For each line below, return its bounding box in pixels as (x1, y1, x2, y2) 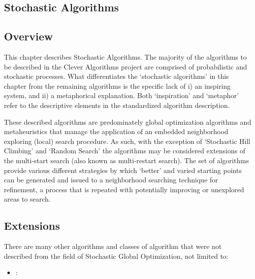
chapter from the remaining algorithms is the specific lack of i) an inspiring (4, 80, 231, 91)
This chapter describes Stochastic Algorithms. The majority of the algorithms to (4, 51, 247, 62)
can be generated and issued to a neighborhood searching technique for (4, 174, 218, 185)
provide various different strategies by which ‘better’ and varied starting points (4, 165, 242, 175)
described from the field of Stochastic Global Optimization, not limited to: (4, 250, 228, 261)
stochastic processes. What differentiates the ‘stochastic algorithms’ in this (4, 71, 229, 81)
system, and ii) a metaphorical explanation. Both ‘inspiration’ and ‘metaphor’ (4, 90, 239, 101)
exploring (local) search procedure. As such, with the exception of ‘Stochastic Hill (4, 136, 251, 146)
